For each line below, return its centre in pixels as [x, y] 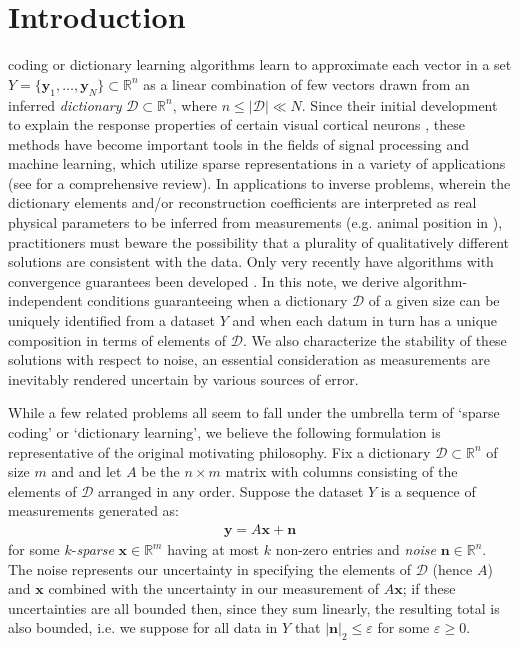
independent [45, 300]
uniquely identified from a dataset [112, 320]
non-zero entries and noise [356, 549]
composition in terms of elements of [117, 339]
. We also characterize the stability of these [374, 339]
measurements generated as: [93, 510]
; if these [429, 588]
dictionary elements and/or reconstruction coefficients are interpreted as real [242, 202]
